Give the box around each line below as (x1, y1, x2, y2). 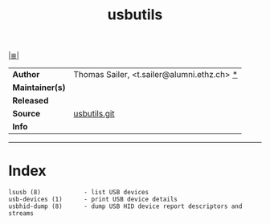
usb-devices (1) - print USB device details (8, 195, 178, 204)
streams (8, 210, 35, 218)
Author (12, 69, 40, 80)
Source (12, 108, 41, 120)
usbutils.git (73, 108, 115, 120)
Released (12, 95, 49, 106)
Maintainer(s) (12, 82, 66, 93)
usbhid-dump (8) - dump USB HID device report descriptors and (8, 202, 243, 210)
